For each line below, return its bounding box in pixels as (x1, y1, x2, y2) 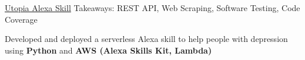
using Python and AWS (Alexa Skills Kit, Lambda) (5, 44, 212, 56)
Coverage (5, 13, 38, 25)
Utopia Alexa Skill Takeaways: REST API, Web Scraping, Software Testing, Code (5, 2, 300, 13)
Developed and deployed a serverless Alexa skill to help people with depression (5, 33, 288, 45)
